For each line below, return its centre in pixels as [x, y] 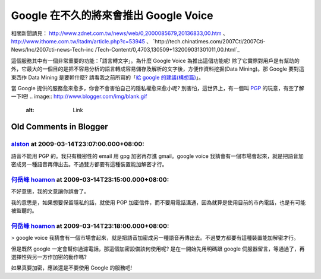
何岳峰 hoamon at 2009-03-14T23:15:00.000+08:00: [90, 179]
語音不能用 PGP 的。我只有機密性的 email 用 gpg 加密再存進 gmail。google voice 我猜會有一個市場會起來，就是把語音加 [158, 156]
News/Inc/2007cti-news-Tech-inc [52, 50]
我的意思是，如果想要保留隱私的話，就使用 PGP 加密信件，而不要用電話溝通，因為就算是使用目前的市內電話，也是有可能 [158, 202]
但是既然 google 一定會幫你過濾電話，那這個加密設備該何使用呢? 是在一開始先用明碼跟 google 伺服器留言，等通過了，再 [158, 249]
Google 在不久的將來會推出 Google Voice [112, 15]
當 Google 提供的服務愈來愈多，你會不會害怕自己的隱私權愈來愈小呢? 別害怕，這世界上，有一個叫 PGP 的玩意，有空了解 [158, 88]
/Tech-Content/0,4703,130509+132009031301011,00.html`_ [167, 50]
